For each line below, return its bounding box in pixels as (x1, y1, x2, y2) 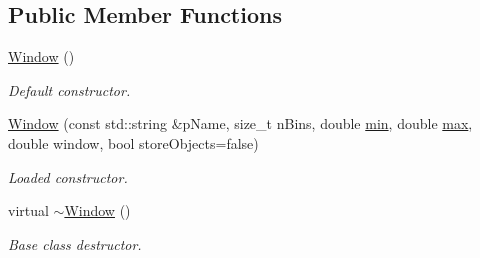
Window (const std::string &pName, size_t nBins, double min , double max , (8, 113, 473, 134)
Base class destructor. (8, 233, 142, 254)
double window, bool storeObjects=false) (8, 132, 259, 153)
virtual (8, 200, 49, 221)
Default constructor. (8, 79, 131, 100)
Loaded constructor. (8, 166, 128, 187)
